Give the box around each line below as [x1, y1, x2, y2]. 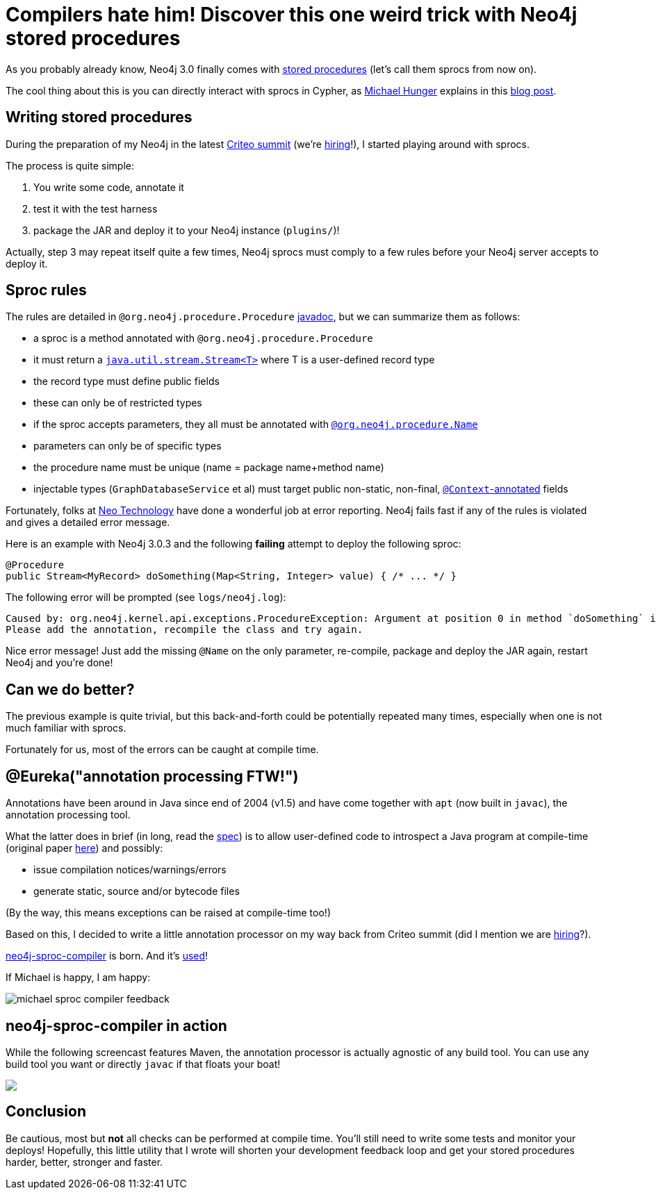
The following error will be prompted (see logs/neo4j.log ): [6, 591, 286, 604]
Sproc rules [6, 281, 87, 299]
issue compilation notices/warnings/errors [33, 864, 227, 876]
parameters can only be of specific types [33, 440, 222, 452]
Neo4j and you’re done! [6, 657, 113, 669]
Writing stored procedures [6, 108, 192, 126]
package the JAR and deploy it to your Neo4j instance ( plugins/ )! [33, 224, 340, 236]
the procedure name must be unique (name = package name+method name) [33, 461, 384, 474]
